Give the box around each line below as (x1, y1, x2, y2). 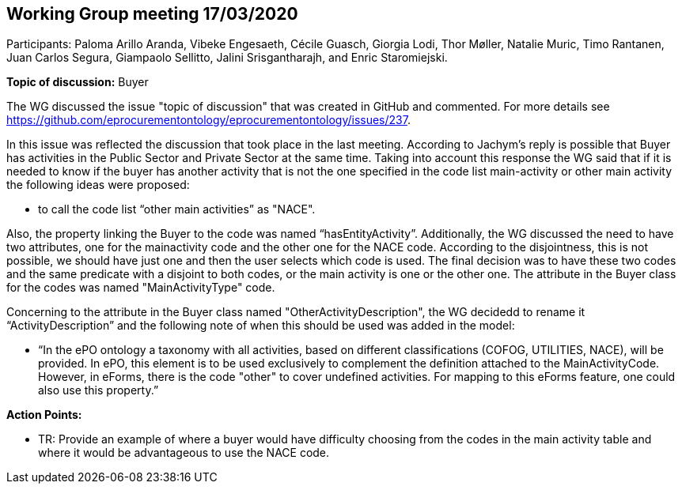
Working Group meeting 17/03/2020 (6, 4, 298, 24)
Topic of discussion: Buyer (6, 75, 149, 89)
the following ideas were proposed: (6, 178, 190, 192)
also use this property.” (38, 383, 159, 398)
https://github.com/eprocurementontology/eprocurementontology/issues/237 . (6, 113, 411, 127)
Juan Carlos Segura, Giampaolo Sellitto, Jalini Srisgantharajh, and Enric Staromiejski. (6, 51, 448, 65)
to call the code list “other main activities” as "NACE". (38, 202, 316, 217)
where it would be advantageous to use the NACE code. (38, 446, 330, 460)
